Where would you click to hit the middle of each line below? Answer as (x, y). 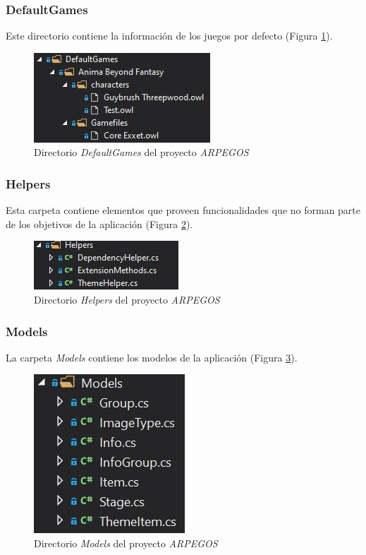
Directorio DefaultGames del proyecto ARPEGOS (141, 152)
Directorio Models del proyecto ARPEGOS (126, 543)
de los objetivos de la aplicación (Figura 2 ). (99, 223)
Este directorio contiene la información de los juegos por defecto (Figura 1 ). (169, 36)
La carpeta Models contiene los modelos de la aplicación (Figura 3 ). (152, 357)
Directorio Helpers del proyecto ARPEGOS (127, 299)
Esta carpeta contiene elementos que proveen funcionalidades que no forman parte (183, 210)
